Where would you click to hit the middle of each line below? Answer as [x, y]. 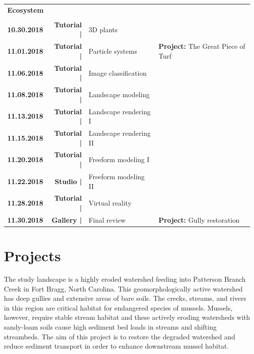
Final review [107, 219]
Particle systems [113, 51]
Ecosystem [26, 10]
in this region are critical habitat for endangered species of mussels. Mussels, [118, 307]
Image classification [118, 73]
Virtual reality [110, 203]
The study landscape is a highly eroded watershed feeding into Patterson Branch [125, 279]
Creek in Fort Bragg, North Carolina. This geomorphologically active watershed [123, 288]
